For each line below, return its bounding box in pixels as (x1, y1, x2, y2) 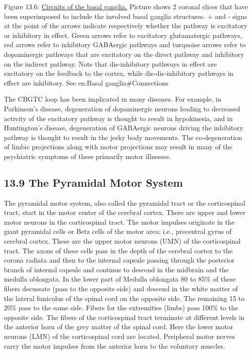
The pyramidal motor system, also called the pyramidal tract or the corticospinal (4, 197, 246, 208)
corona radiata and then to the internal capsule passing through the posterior (4, 255, 235, 265)
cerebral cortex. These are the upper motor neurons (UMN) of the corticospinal (4, 236, 241, 246)
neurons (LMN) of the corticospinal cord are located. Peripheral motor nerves (4, 331, 235, 341)
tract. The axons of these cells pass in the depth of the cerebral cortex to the (4, 245, 233, 255)
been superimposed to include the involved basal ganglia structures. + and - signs (4, 11, 247, 21)
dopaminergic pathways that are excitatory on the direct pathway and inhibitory (4, 49, 244, 59)
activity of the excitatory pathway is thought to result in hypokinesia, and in (4, 113, 233, 123)
